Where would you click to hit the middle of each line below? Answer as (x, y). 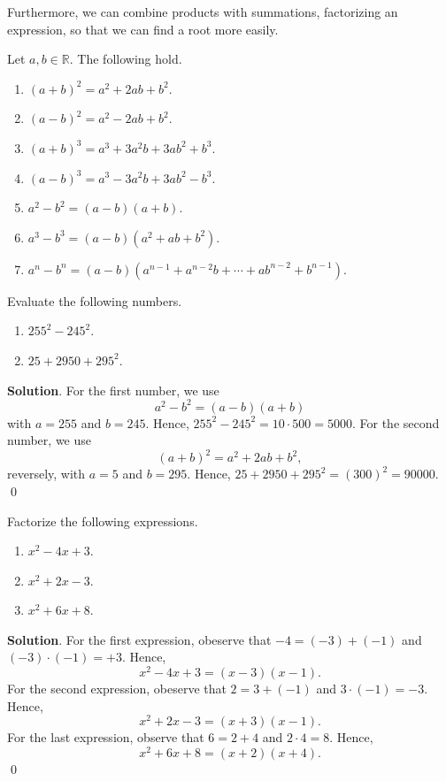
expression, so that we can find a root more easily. (143, 29)
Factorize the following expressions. (103, 521)
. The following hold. (126, 59)
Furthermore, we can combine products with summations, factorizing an (203, 11)
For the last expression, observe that (106, 737)
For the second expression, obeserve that (117, 689)
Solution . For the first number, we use (113, 390)
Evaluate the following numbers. (95, 300)
